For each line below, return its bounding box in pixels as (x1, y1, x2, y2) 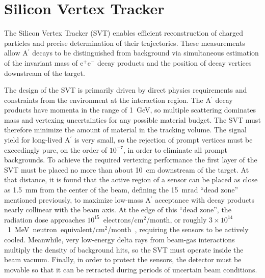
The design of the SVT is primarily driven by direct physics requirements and (4, 85, 247, 95)
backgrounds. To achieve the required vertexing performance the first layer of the (4, 154, 257, 165)
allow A (4, 47, 28, 58)
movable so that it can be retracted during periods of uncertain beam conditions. (4, 264, 257, 274)
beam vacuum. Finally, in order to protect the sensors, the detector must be (4, 254, 242, 265)
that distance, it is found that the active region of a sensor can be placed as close (4, 174, 258, 185)
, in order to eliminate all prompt (123, 144, 227, 155)
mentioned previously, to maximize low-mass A (4, 194, 151, 205)
